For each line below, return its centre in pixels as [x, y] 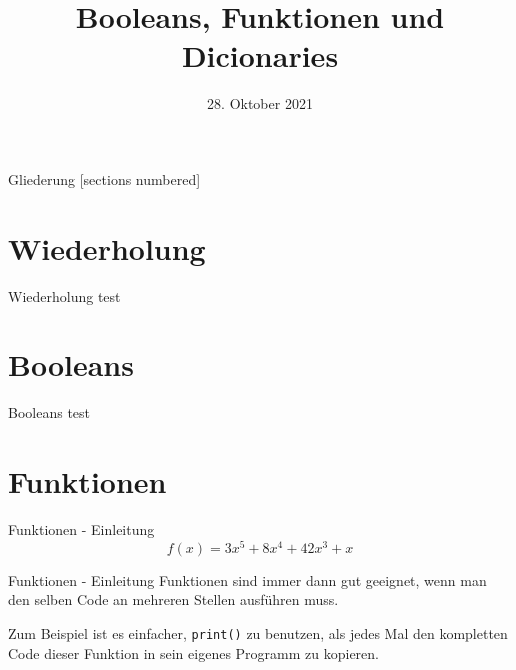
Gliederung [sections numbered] [104, 178]
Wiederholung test [64, 295]
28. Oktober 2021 [260, 103]
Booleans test [49, 412]
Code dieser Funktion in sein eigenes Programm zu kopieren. [193, 652]
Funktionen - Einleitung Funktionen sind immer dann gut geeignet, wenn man [247, 579]
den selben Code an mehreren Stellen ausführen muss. [173, 599]
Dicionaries [260, 55]
